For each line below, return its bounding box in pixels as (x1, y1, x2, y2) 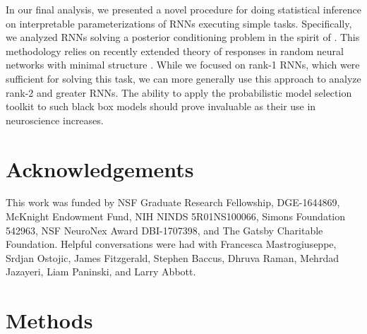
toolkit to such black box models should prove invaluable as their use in (6, 99, 316, 114)
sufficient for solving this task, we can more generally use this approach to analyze (6, 71, 361, 85)
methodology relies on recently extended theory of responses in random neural (6, 43, 344, 58)
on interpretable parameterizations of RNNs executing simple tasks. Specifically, (6, 16, 352, 30)
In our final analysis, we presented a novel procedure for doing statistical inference (6, 2, 361, 16)
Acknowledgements (6, 154, 194, 183)
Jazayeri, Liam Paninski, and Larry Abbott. (6, 264, 196, 279)
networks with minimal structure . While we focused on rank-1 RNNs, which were (6, 57, 360, 72)
